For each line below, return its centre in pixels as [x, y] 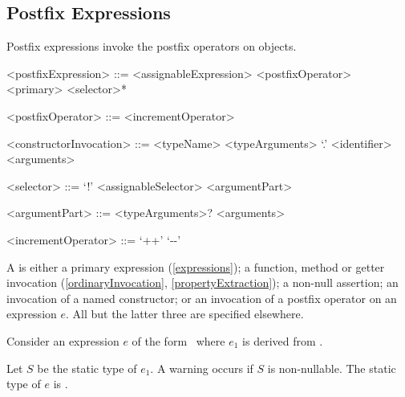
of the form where [178, 340]
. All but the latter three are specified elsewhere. [185, 314]
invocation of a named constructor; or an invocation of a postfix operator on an [202, 298]
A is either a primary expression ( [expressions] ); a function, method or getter [196, 266]
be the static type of [87, 368]
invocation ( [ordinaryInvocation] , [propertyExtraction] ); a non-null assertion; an [202, 282]
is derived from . [283, 340]
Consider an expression [63, 340]
